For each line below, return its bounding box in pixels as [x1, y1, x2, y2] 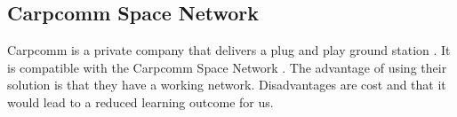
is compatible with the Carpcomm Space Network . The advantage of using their [7, 58, 447, 76]
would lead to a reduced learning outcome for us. [7, 92, 274, 111]
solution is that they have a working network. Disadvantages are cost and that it [7, 75, 446, 94]
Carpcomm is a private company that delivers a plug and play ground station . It [7, 41, 451, 59]
